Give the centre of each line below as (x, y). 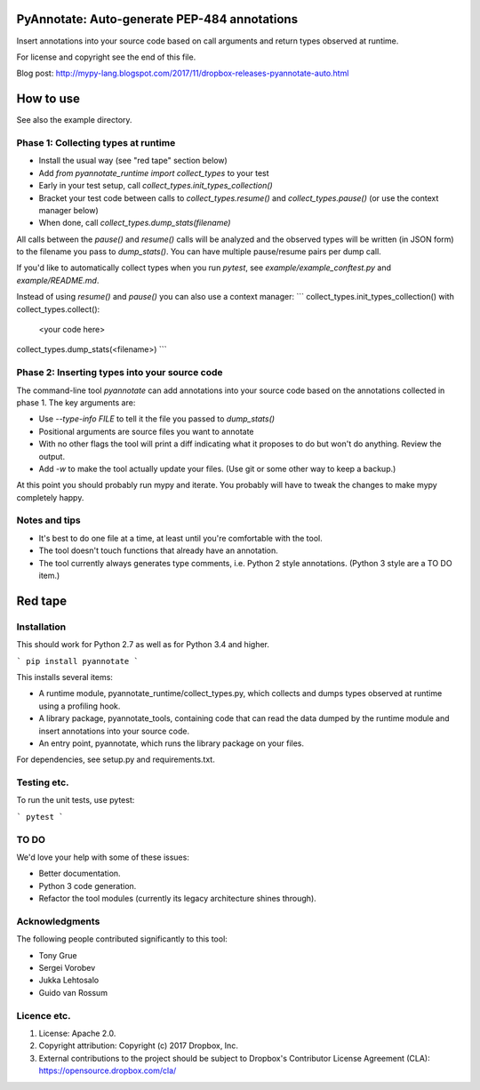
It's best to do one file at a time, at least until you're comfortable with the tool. (181, 538)
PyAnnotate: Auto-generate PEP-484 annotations (157, 19)
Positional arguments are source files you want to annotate (146, 431)
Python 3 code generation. (88, 886)
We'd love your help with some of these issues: (103, 857)
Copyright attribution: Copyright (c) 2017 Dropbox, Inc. (139, 1046)
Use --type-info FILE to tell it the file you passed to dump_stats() (157, 419)
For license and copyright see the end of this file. (106, 57)
